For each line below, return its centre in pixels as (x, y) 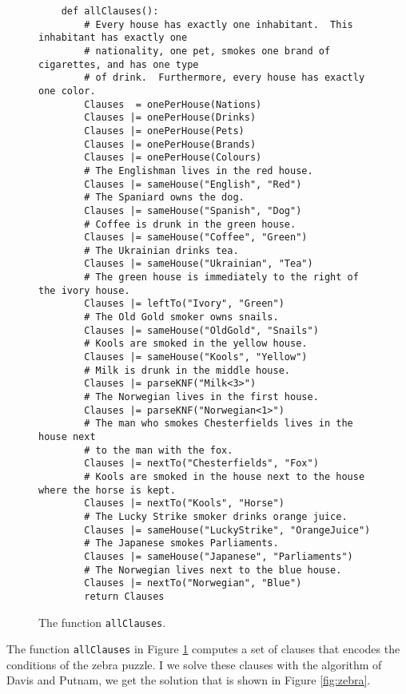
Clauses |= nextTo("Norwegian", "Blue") (193, 583)
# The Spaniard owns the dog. (164, 198)
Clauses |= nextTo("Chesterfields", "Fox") (201, 464)
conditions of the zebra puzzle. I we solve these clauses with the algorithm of (194, 664)
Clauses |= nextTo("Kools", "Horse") (184, 504)
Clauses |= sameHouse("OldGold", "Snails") (201, 330)
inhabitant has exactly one (113, 38)
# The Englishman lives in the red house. (199, 171)
